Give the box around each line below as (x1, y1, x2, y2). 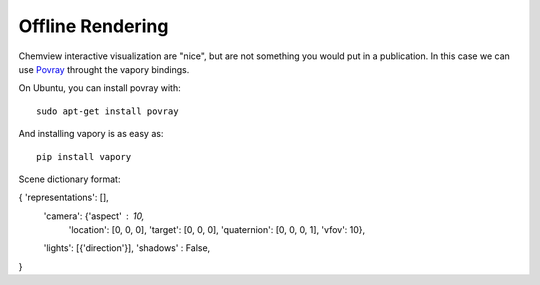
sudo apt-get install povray (36, 105, 179, 117)
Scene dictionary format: (18, 173, 121, 185)
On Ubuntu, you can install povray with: (18, 82, 182, 94)
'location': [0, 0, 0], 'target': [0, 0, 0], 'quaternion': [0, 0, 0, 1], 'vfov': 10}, (68, 224, 366, 236)
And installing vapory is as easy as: (18, 128, 164, 140)
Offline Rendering (18, 15, 169, 37)
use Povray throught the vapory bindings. (18, 63, 190, 75)
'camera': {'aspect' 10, (43, 210, 145, 222)
